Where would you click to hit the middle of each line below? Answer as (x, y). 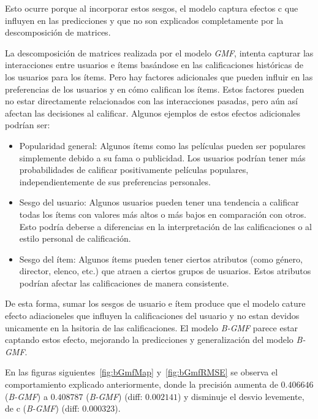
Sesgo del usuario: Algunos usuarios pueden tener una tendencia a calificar (159, 202)
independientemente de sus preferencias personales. (115, 181)
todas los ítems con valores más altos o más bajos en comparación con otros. (163, 214)
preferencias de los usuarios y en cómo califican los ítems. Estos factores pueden (155, 89)
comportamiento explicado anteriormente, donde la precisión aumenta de (142, 384)
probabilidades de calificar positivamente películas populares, (134, 170)
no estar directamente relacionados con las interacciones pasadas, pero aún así (151, 101)
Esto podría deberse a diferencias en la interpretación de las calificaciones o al (165, 226)
